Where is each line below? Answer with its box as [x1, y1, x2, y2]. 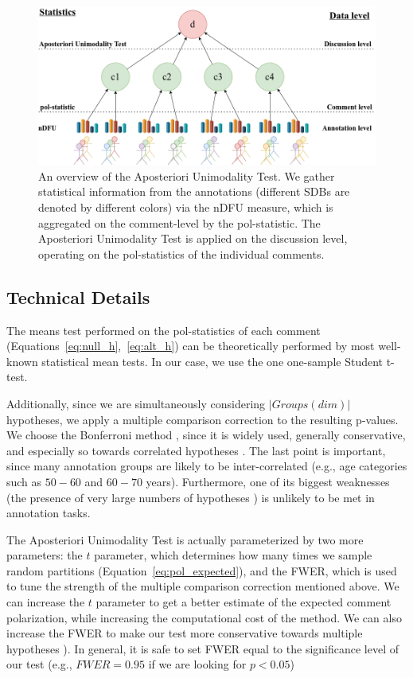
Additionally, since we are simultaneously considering [6, 395, 266, 411]
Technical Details [6, 284, 150, 309]
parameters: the [6, 547, 83, 563]
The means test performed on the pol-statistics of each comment [6, 321, 321, 338]
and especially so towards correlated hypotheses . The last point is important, [6, 442, 386, 458]
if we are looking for [148, 656, 247, 672]
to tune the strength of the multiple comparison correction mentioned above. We [6, 578, 399, 594]
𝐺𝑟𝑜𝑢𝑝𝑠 [271, 399, 309, 411]
